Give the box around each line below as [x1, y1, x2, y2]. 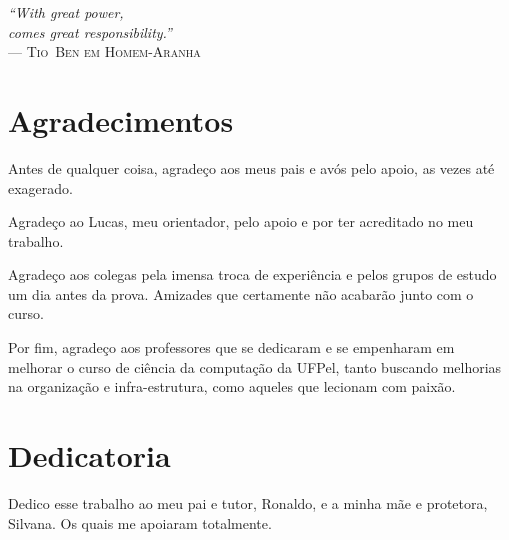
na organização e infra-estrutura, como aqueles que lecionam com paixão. [8, 376, 456, 397]
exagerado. [8, 177, 73, 198]
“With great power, [8, 2, 124, 22]
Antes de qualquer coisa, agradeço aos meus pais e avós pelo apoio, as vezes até [8, 157, 495, 178]
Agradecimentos [8, 99, 234, 140]
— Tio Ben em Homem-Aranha [8, 41, 201, 62]
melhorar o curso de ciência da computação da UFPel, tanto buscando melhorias [8, 356, 502, 377]
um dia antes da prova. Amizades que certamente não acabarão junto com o [8, 283, 474, 304]
